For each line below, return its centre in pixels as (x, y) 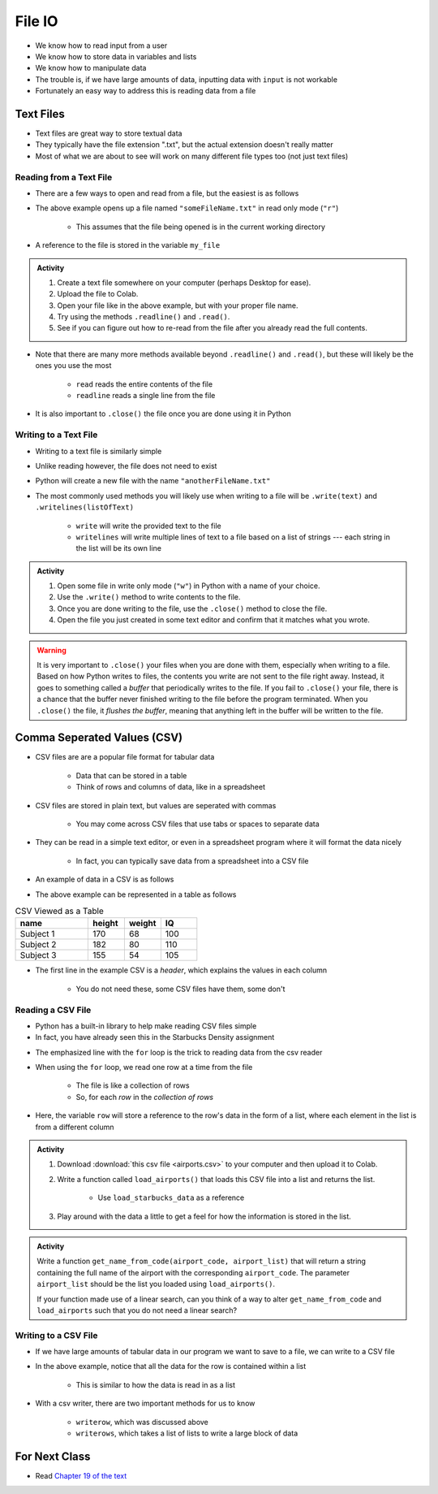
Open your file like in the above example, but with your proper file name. (178, 305)
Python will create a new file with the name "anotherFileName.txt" (153, 481)
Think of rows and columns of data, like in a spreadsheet (171, 787)
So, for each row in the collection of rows (145, 1097)
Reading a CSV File (53, 1010)
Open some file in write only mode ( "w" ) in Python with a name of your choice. (189, 586)
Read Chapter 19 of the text (81, 1475)
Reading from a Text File (64, 177)
